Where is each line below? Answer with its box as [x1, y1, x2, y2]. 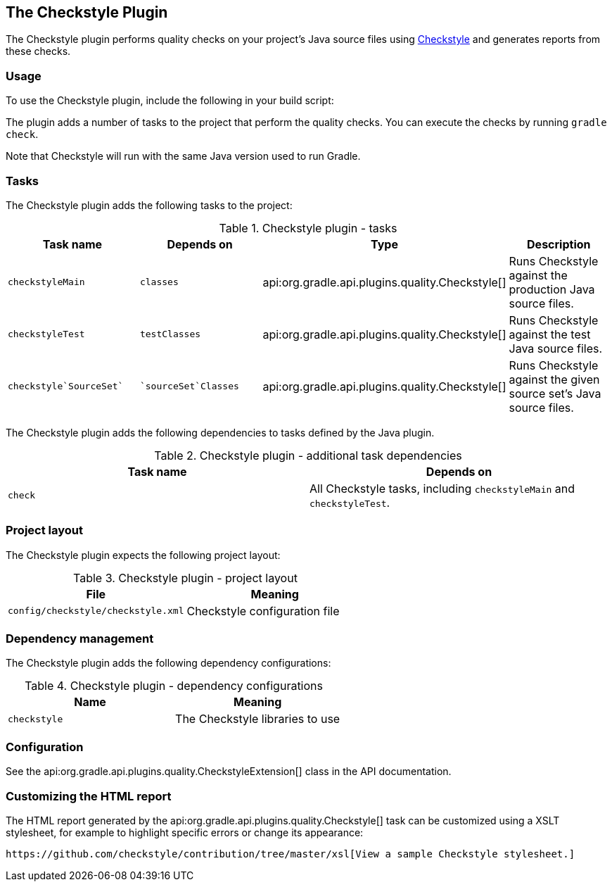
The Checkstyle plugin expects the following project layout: [6, 548, 281, 561]
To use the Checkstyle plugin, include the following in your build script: [6, 94, 334, 107]
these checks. [6, 45, 71, 58]
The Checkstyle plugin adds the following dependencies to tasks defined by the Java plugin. [6, 426, 435, 439]
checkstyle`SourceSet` [8, 381, 124, 392]
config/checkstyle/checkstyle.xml [8, 605, 184, 617]
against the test [509, 327, 591, 341]
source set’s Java [509, 386, 601, 401]
